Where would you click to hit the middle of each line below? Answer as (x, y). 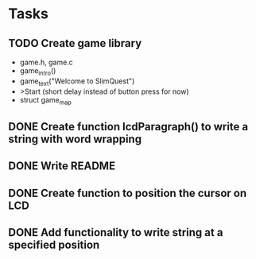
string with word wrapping (75, 139)
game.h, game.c (46, 62)
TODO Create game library (75, 43)
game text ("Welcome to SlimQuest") (77, 82)
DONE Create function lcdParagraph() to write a (128, 127)
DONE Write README (62, 166)
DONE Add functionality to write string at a (116, 232)
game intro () (38, 72)
